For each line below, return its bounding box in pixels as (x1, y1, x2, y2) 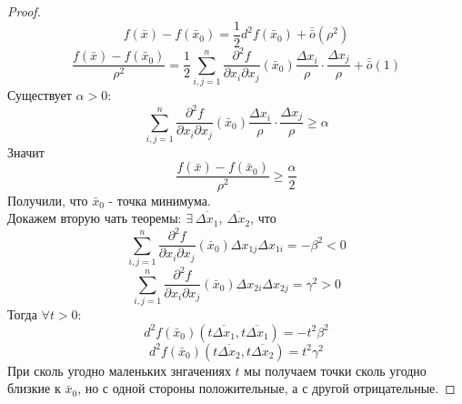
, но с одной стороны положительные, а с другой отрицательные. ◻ (77, 379, 456, 398)
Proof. (7, 2, 41, 20)
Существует (7, 85, 72, 104)
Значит (7, 142, 45, 161)
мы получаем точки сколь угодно (244, 360, 427, 379)
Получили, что (7, 190, 88, 209)
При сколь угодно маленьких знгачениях (7, 360, 231, 379)
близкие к (7, 379, 61, 398)
